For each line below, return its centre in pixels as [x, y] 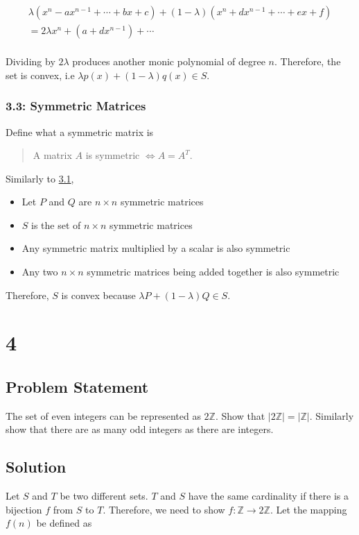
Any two [40, 272]
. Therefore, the [308, 61]
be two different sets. [104, 496]
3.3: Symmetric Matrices [76, 106]
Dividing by [30, 61]
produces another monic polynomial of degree [169, 61]
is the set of [56, 224]
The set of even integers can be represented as [103, 415]
